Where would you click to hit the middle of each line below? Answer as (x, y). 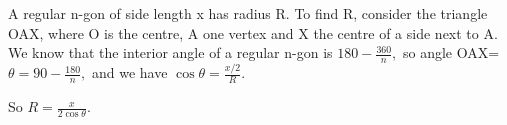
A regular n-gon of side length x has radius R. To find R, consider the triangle (248, 13)
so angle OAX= (451, 52)
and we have (129, 72)
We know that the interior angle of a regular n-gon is (170, 52)
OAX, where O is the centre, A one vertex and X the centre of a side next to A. (253, 32)
